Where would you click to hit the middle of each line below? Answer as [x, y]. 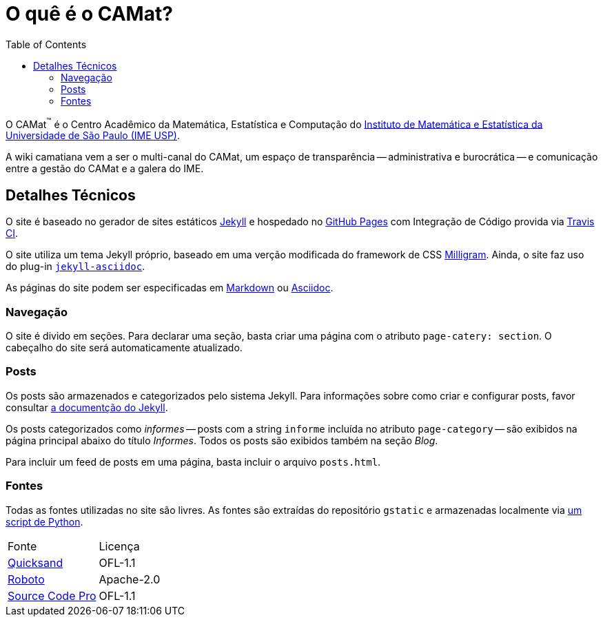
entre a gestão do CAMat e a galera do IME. [105, 169]
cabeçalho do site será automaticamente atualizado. [124, 348]
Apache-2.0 [130, 579]
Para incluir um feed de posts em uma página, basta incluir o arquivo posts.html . [193, 462]
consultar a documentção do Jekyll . [87, 407]
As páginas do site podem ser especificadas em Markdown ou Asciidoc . [170, 288]
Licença [119, 546]
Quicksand [35, 562]
